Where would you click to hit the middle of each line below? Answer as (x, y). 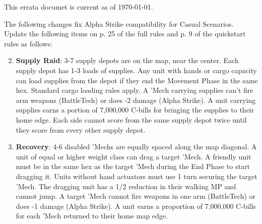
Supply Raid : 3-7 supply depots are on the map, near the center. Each (127, 60)
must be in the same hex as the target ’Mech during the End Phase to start (133, 166)
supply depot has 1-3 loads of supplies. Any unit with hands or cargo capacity (136, 70)
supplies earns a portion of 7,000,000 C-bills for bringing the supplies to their (135, 110)
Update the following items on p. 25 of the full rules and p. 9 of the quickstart (125, 34)
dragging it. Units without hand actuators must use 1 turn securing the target (137, 176)
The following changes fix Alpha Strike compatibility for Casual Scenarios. (119, 23)
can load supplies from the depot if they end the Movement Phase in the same (137, 80)
